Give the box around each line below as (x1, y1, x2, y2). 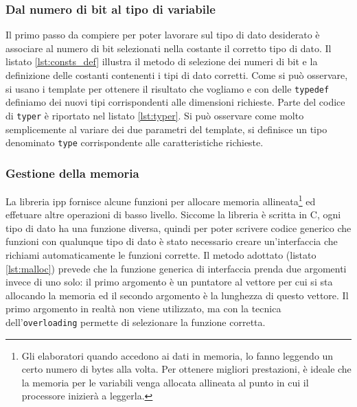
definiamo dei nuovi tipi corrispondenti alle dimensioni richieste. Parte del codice (5, 95, 345, 109)
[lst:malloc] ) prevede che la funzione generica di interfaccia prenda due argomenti (5, 261, 347, 275)
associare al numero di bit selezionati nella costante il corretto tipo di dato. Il (5, 40, 332, 55)
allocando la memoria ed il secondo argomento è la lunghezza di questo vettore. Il (5, 288, 349, 302)
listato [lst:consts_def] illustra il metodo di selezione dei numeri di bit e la (5, 54, 318, 69)
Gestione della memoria (5, 164, 139, 181)
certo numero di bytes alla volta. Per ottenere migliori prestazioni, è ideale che (21, 362, 352, 376)
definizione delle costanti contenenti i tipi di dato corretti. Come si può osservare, (5, 68, 348, 82)
